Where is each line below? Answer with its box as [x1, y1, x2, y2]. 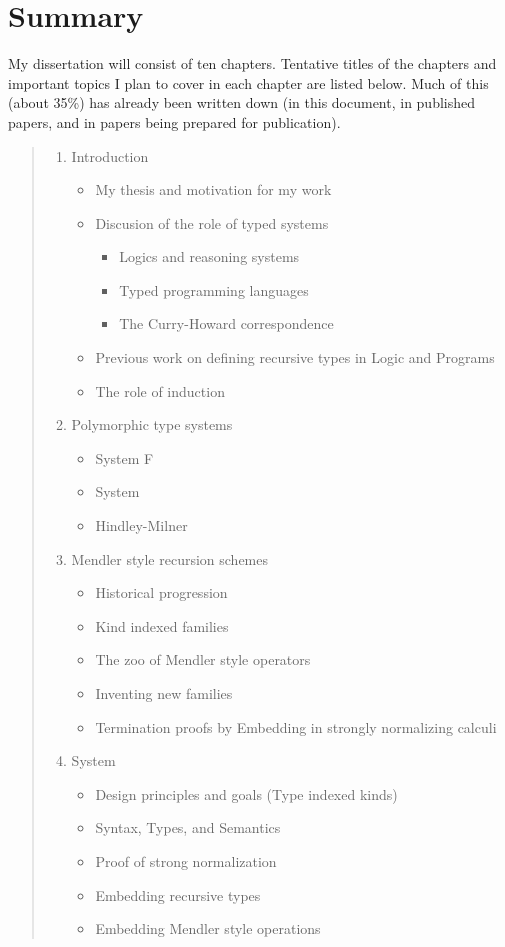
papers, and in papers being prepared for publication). [8, 111, 341, 132]
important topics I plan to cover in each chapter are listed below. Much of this [8, 72, 489, 93]
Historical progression [95, 582, 228, 603]
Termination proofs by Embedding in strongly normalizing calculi [95, 716, 497, 737]
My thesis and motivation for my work [95, 179, 332, 200]
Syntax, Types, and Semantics [95, 817, 281, 838]
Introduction [71, 145, 149, 166]
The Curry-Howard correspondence [119, 313, 334, 334]
